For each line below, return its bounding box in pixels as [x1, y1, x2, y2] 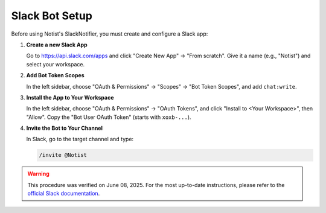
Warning [27, 170, 50, 177]
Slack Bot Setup [11, 9, 93, 22]
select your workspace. [26, 60, 85, 68]
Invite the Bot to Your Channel [26, 124, 103, 132]
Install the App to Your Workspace [26, 94, 114, 101]
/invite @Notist [39, 151, 88, 159]
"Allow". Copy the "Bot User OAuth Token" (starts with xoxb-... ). [26, 113, 191, 121]
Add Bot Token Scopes [26, 72, 85, 79]
